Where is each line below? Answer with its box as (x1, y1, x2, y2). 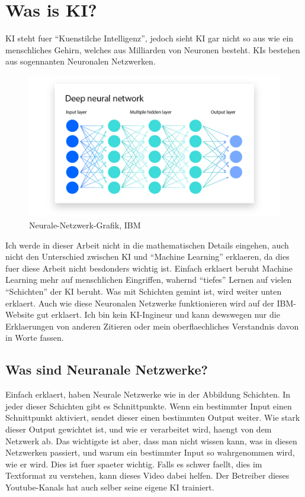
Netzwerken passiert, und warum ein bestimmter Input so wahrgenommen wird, (5, 446, 295, 459)
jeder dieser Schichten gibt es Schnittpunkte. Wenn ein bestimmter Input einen (5, 399, 292, 412)
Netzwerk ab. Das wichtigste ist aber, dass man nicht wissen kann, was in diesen (5, 434, 297, 447)
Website (5, 308, 34, 321)
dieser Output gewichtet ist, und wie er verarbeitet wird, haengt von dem (5, 422, 272, 435)
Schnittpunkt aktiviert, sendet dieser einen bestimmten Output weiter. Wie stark (5, 411, 300, 424)
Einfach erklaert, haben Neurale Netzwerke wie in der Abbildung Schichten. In (5, 388, 291, 401)
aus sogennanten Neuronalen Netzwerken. (5, 55, 156, 67)
